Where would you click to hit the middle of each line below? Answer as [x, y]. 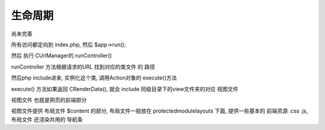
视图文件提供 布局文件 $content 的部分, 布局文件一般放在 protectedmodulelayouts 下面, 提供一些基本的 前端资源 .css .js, [159, 111]
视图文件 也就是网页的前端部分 [49, 100]
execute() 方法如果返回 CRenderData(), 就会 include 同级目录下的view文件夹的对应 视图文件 [125, 89]
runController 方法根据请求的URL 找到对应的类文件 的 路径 [83, 67]
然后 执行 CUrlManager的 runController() [62, 56]
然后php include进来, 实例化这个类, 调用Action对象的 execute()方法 [94, 78]
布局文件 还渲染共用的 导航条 [47, 119]
